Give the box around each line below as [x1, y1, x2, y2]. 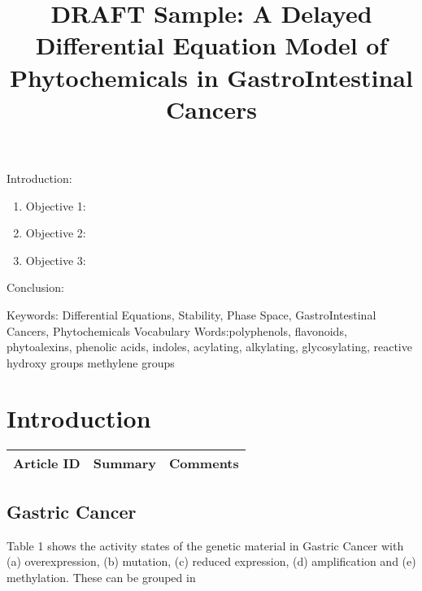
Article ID [13, 454, 80, 473]
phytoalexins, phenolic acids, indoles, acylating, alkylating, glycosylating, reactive [7, 338, 412, 355]
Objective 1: [25, 197, 86, 214]
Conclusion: [7, 279, 64, 296]
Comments [169, 454, 239, 473]
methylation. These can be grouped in [7, 568, 196, 585]
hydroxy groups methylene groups [7, 354, 175, 371]
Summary [93, 454, 157, 473]
